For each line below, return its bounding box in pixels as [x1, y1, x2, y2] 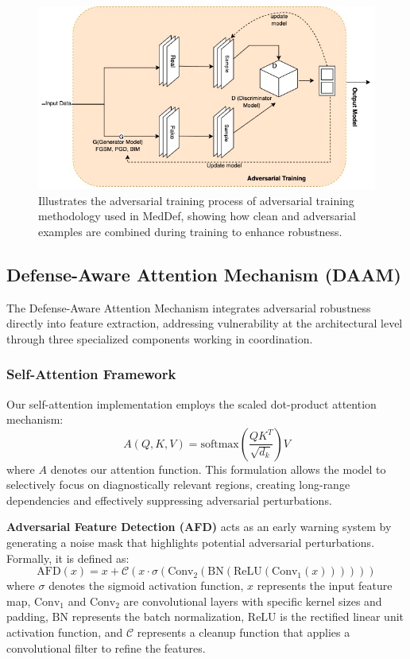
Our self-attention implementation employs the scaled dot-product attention [6, 395, 377, 412]
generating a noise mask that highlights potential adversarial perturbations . [6, 534, 375, 551]
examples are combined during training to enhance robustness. [38, 223, 342, 239]
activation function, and [6, 624, 123, 641]
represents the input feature [257, 577, 393, 594]
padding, [6, 608, 48, 625]
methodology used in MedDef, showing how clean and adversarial [38, 207, 356, 224]
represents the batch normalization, [72, 608, 245, 625]
